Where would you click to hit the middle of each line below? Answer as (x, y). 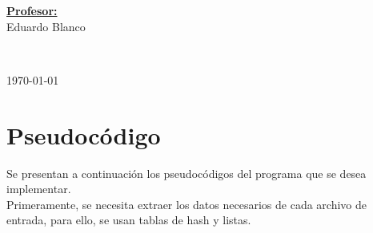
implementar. (39, 189)
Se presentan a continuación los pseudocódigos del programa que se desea (186, 173)
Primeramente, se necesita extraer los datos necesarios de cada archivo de (186, 204)
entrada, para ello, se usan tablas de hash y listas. (129, 220)
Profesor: (32, 10)
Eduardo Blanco (46, 26)
